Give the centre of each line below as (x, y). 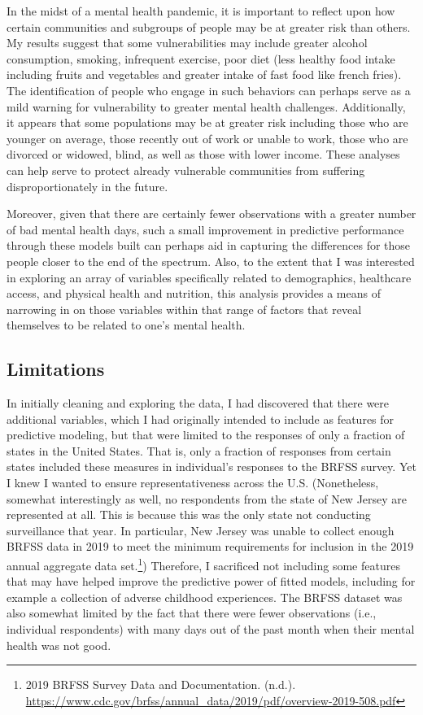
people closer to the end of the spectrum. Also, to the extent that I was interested (211, 261)
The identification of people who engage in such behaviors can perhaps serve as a (209, 90)
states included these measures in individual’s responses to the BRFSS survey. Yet (211, 466)
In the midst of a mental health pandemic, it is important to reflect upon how (201, 11)
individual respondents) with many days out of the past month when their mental (211, 629)
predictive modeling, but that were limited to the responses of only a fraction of (206, 435)
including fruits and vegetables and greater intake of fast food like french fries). (204, 74)
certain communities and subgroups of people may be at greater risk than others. (209, 26)
